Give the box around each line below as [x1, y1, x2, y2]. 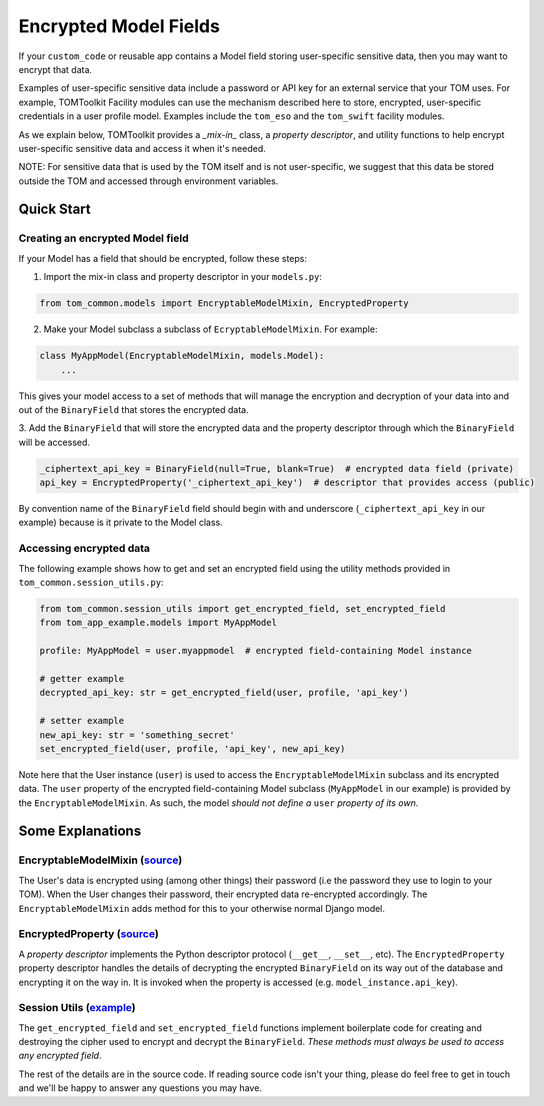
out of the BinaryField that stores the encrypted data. [18, 403, 249, 415]
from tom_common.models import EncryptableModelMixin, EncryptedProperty [39, 298, 409, 309]
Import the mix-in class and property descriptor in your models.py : [43, 271, 322, 283]
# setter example [39, 715, 125, 727]
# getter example [39, 673, 125, 684]
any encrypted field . [18, 1050, 102, 1062]
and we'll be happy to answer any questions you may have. [18, 1082, 262, 1094]
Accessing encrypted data [18, 541, 150, 555]
